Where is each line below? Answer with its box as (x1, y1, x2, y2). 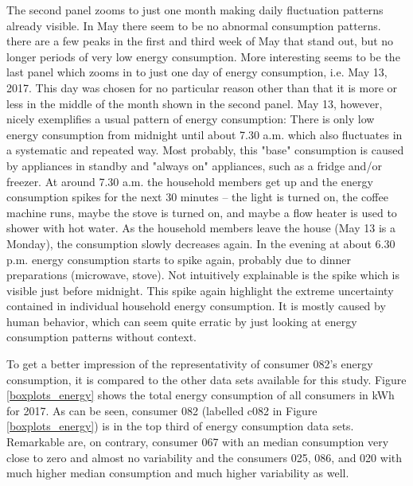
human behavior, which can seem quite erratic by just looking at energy (6, 313, 357, 329)
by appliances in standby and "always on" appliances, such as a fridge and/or (6, 157, 382, 173)
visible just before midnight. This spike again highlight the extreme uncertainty (6, 282, 394, 298)
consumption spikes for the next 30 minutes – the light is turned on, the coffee (6, 189, 388, 205)
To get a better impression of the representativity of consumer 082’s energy (6, 356, 373, 372)
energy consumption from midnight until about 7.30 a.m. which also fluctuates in (6, 126, 403, 142)
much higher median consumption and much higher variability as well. (6, 465, 349, 481)
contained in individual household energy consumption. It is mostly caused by (6, 297, 386, 314)
